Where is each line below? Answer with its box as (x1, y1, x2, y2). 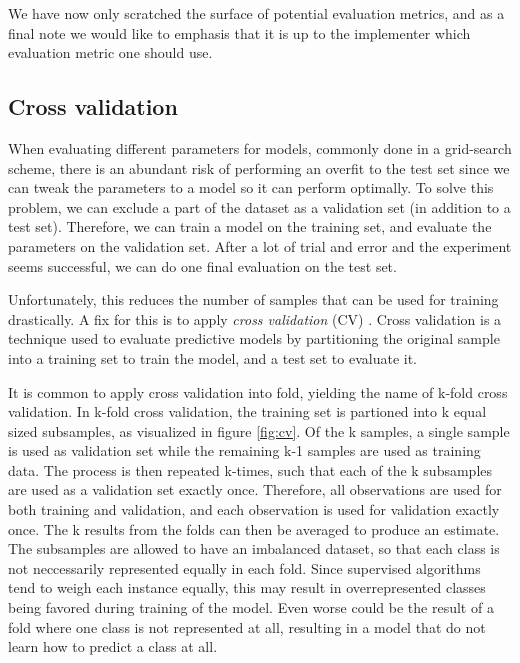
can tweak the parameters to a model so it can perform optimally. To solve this (8, 177, 494, 198)
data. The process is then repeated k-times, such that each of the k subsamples (8, 459, 493, 480)
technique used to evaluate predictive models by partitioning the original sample (8, 328, 500, 349)
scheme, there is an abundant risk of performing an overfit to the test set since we (8, 157, 510, 178)
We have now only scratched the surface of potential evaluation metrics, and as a (8, 3, 505, 23)
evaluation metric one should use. (8, 42, 213, 63)
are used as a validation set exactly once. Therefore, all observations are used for (8, 479, 502, 500)
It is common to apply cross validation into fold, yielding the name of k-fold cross (8, 381, 508, 402)
